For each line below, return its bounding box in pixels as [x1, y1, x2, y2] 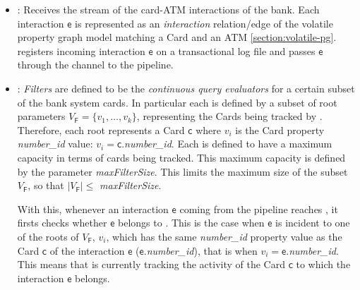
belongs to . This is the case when [118, 215, 265, 230]
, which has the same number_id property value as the [106, 229, 342, 243]
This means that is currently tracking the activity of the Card [17, 257, 285, 272]
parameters [17, 109, 66, 123]
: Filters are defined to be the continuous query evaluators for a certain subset [17, 80, 355, 95]
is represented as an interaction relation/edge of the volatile [75, 16, 333, 30]
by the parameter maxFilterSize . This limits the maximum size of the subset [17, 164, 348, 179]
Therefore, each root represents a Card [17, 122, 185, 137]
